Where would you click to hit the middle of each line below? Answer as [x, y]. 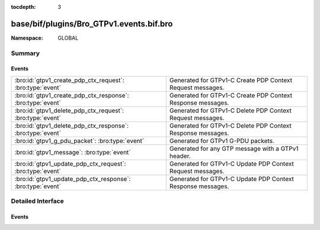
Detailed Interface [38, 201]
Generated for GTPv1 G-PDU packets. [222, 141]
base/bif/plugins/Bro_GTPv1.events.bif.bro [92, 24]
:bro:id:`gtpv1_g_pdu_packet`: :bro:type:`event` [79, 141]
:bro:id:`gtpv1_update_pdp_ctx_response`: [73, 179]
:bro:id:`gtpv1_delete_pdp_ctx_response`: [71, 125]
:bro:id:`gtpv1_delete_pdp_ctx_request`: [69, 111]
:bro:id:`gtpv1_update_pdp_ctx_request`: [70, 164]
